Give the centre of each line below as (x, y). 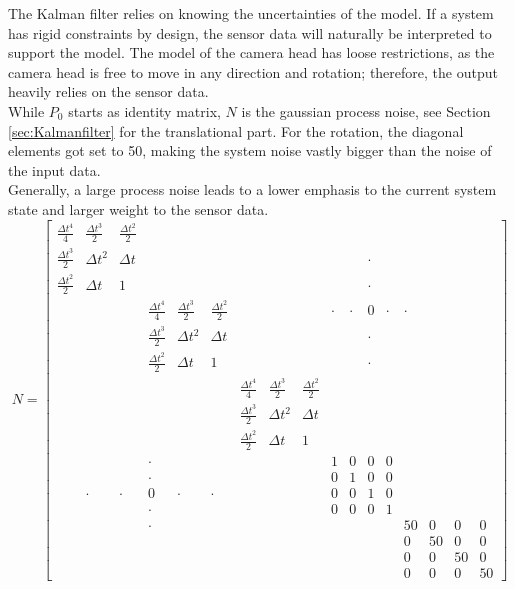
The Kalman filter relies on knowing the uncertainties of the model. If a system (251, 13)
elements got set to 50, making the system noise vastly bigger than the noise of (250, 150)
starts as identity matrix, (144, 110)
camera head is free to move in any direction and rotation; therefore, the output (253, 71)
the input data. (54, 169)
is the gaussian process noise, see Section (366, 110)
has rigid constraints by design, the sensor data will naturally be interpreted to (250, 32)
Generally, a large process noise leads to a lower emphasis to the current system (252, 189)
